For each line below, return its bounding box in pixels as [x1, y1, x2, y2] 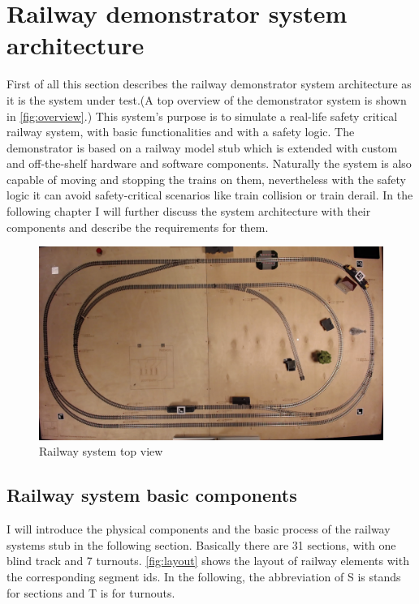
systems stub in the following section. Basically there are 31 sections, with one [6, 536, 396, 553]
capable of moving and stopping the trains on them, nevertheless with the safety [6, 170, 407, 187]
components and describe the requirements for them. [6, 218, 269, 235]
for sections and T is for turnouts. [6, 584, 175, 601]
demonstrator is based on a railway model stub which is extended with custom [6, 139, 398, 156]
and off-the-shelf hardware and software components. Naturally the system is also [6, 155, 412, 172]
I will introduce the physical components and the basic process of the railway [6, 520, 391, 538]
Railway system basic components [6, 482, 297, 508]
